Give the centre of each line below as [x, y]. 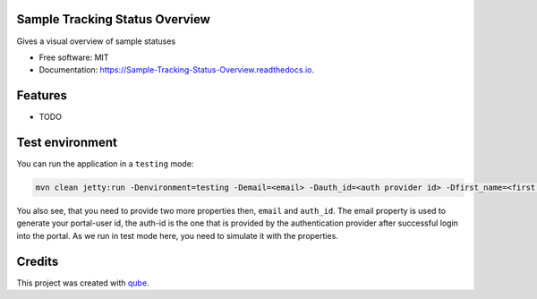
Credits [38, 261]
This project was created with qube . [83, 283]
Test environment [67, 143]
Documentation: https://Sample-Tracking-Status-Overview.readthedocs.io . [177, 70]
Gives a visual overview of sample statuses [96, 41]
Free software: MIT [74, 57]
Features [42, 95]
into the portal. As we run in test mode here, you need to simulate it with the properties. [178, 235]
